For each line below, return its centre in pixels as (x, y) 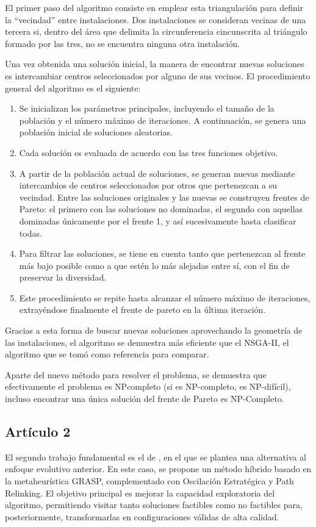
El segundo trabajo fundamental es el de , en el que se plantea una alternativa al (156, 457)
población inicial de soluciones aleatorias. (96, 132)
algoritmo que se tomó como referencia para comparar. (107, 354)
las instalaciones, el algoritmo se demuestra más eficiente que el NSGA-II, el (147, 342)
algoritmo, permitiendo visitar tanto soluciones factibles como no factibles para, (154, 505)
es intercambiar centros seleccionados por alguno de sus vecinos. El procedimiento (158, 75)
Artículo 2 (38, 432)
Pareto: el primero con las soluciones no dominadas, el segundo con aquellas (161, 209)
